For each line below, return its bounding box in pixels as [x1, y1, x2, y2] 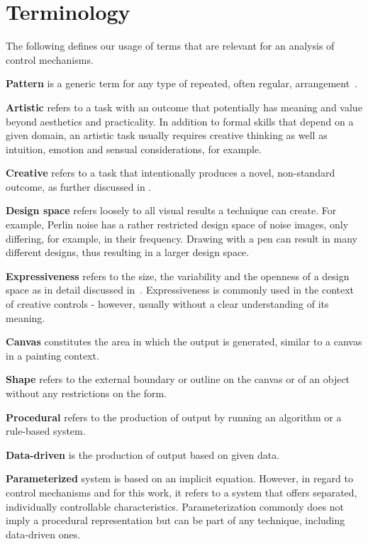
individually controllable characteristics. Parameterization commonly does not [6, 499, 345, 514]
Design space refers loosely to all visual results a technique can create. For [6, 203, 337, 218]
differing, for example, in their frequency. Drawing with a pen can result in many [6, 231, 357, 245]
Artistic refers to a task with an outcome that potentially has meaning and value [6, 99, 362, 114]
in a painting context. [6, 348, 99, 362]
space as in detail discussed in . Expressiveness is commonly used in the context [6, 282, 355, 297]
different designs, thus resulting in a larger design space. [6, 245, 250, 260]
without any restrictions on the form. [6, 386, 167, 400]
